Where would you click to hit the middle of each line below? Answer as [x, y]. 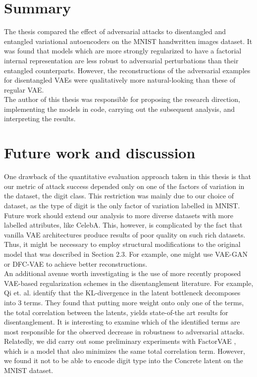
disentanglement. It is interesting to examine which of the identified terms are [122, 322]
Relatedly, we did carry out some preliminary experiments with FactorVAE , [120, 341]
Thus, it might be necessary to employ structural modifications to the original [122, 244]
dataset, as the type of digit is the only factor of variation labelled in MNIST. [122, 205]
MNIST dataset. [29, 370]
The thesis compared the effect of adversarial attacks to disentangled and [115, 31]
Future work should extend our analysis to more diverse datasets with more [119, 215]
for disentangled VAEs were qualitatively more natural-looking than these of [120, 80]
